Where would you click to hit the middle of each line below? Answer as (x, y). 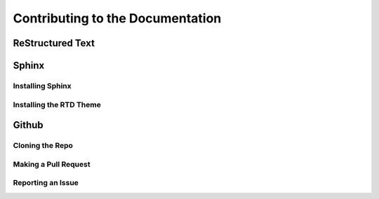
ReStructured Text (54, 43)
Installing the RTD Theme (57, 104)
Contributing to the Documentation (117, 18)
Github (28, 125)
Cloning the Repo (43, 146)
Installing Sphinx (42, 85)
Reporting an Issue (46, 183)
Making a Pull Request (52, 164)
